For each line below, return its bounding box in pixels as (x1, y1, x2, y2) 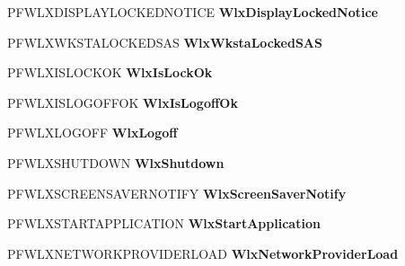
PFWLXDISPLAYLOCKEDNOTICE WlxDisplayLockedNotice (7, 3, 378, 21)
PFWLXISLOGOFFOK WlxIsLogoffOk (7, 93, 238, 111)
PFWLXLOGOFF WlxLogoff (7, 123, 178, 142)
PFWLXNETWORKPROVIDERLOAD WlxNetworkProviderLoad (7, 244, 399, 262)
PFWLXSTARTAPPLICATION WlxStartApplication (7, 214, 321, 233)
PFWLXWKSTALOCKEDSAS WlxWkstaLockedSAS (7, 32, 322, 51)
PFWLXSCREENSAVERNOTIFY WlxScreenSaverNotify (7, 183, 347, 202)
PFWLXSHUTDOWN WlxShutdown (7, 153, 225, 172)
